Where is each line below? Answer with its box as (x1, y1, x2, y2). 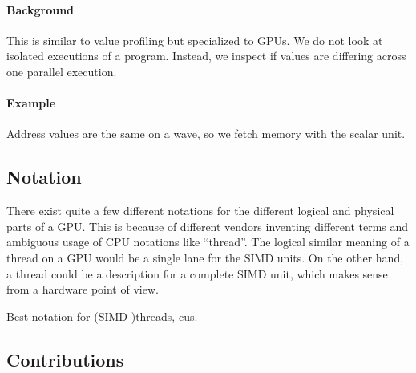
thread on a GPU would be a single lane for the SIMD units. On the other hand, (6, 249, 404, 266)
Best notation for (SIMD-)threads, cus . (6, 307, 198, 324)
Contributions (6, 347, 124, 371)
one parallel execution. (6, 63, 117, 79)
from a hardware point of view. (6, 281, 159, 298)
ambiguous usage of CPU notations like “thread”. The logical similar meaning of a (6, 233, 410, 250)
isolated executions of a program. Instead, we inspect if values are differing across (6, 47, 406, 64)
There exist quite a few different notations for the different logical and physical (6, 202, 394, 219)
